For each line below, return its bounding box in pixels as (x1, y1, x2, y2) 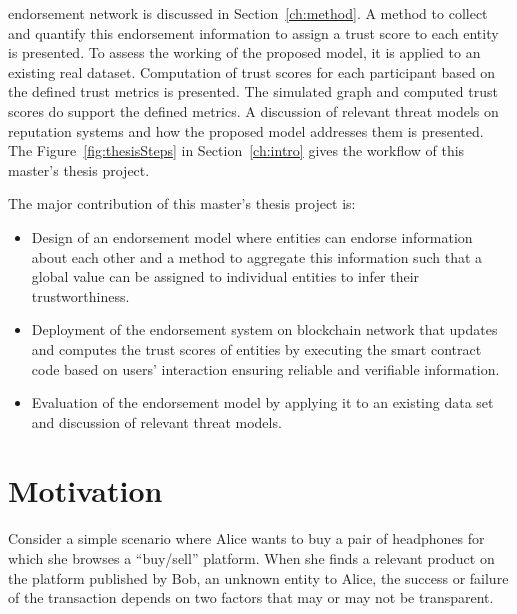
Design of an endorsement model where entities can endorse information (31, 226, 473, 247)
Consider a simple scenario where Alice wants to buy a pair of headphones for (8, 528, 485, 549)
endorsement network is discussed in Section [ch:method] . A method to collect (8, 3, 488, 23)
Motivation (8, 470, 163, 511)
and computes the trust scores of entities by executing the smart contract (31, 338, 482, 359)
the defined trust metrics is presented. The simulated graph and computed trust (8, 81, 498, 102)
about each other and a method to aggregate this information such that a (31, 246, 483, 267)
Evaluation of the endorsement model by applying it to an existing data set (31, 392, 494, 413)
